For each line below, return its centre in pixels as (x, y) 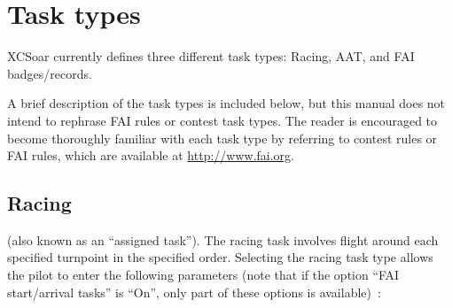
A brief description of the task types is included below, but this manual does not (226, 103)
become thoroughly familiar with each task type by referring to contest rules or (222, 138)
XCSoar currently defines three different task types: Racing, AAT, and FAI (211, 56)
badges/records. (50, 73)
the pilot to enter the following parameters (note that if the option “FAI (203, 275)
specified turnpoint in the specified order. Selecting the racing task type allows (220, 257)
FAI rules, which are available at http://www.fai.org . (151, 155)
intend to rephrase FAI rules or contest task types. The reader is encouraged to (222, 120)
